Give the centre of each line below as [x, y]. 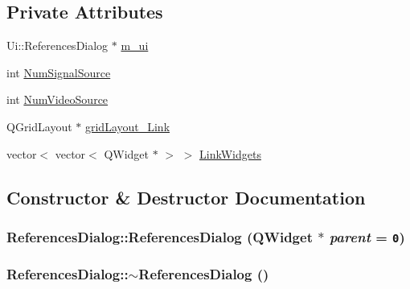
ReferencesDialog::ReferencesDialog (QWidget [160, 236]
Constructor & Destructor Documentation [186, 197]
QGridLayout [39, 126]
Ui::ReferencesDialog [57, 45]
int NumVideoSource [57, 99]
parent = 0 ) [367, 236]
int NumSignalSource [59, 72]
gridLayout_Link [127, 126]
